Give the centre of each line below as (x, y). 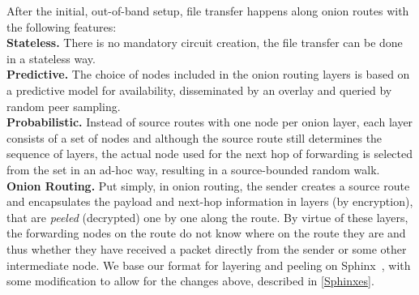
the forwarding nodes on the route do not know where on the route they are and (206, 233)
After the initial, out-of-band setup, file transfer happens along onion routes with (208, 11)
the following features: (62, 26)
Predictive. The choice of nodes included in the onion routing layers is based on (208, 74)
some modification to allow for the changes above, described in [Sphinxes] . (190, 281)
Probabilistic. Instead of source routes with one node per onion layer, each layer (210, 122)
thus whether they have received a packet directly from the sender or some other (207, 248)
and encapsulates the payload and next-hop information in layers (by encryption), (210, 201)
